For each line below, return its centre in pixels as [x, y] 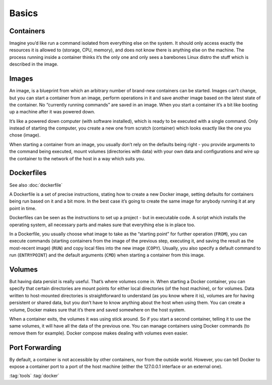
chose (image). [25, 135]
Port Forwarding [35, 347]
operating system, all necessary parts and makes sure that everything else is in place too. [102, 225]
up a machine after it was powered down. [52, 112]
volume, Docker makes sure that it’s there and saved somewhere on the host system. [97, 309]
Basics [24, 13]
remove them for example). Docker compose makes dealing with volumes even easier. [99, 333]
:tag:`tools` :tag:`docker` [35, 376]
